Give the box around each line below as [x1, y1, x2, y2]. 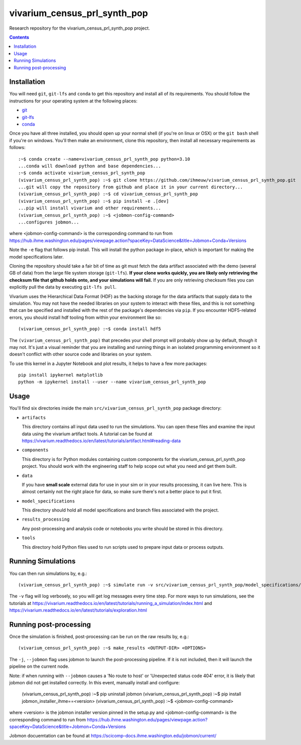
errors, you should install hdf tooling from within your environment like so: [9, 314, 162, 320]
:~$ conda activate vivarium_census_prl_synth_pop [18, 170, 145, 176]
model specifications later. [9, 254, 64, 260]
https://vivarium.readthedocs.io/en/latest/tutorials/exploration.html [9, 607, 147, 613]
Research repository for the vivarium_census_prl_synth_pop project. [9, 25, 150, 31]
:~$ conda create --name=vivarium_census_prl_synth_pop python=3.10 [18, 156, 190, 162]
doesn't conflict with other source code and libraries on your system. [9, 351, 153, 357]
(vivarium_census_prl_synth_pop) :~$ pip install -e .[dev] [18, 198, 169, 204]
